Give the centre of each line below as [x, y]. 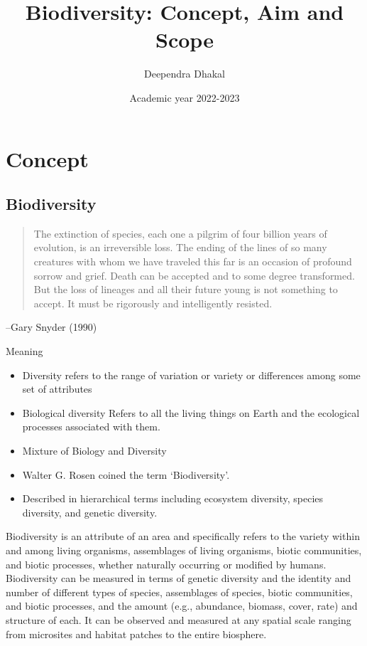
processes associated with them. [91, 427]
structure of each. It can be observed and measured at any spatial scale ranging [179, 619]
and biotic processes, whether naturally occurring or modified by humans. [166, 564]
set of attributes [57, 389]
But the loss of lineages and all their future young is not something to [186, 289]
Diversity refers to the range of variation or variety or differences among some [191, 375]
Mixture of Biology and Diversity [94, 451]
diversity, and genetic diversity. [90, 512]
